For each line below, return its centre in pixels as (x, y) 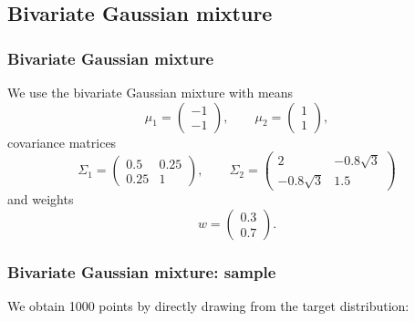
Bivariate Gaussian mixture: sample (142, 271)
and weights (41, 199)
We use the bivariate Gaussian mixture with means (150, 92)
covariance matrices (62, 142)
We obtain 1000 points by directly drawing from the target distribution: (208, 306)
